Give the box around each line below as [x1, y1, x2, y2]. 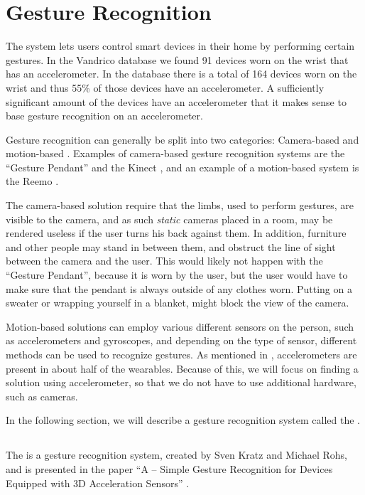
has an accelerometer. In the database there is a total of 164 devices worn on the [6, 66, 357, 81]
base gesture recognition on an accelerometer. [6, 108, 203, 123]
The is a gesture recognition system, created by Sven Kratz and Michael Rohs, [6, 447, 347, 462]
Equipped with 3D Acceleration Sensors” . [6, 475, 190, 490]
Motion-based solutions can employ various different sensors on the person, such [6, 319, 354, 334]
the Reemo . [6, 174, 59, 188]
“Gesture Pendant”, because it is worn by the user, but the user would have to [6, 267, 348, 282]
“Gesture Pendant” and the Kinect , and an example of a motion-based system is [6, 159, 359, 174]
